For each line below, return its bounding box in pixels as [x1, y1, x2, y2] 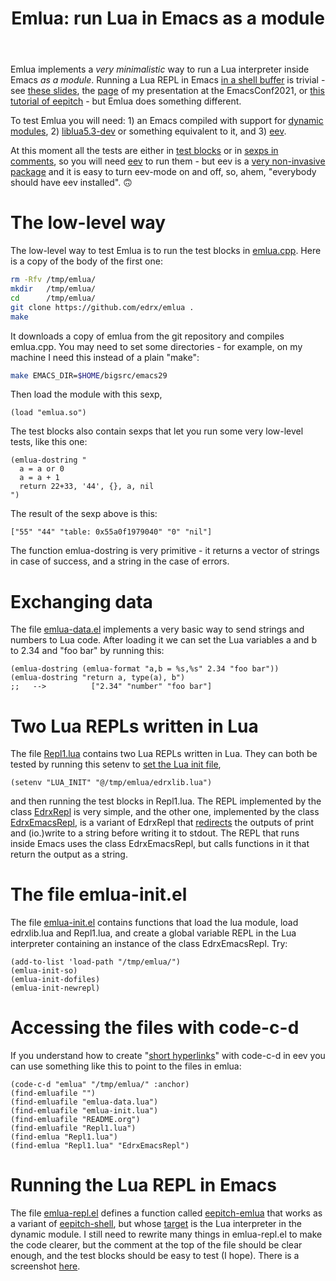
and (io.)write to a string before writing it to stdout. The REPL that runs [10, 827, 300, 839]
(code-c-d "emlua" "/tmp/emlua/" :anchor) [10, 1080, 190, 1090]
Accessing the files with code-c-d [10, 1017, 300, 1039]
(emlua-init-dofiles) [10, 975, 101, 985]
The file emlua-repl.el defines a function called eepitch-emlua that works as [10, 1207, 323, 1219]
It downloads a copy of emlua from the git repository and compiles [10, 330, 285, 342]
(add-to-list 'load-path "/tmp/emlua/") [10, 957, 182, 967]
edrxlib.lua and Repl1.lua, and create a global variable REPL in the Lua [10, 927, 297, 939]
